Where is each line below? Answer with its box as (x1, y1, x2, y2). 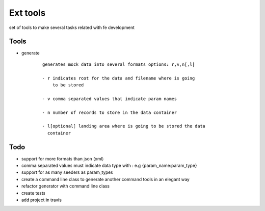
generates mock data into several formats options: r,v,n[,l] (42, 61, 195, 67)
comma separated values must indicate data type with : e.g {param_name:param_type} (21, 162, 197, 169)
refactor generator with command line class (21, 183, 110, 189)
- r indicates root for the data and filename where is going (42, 75, 195, 81)
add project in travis (21, 197, 62, 203)
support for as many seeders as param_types (21, 169, 113, 175)
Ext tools (9, 7, 46, 18)
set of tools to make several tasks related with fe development (9, 25, 135, 30)
